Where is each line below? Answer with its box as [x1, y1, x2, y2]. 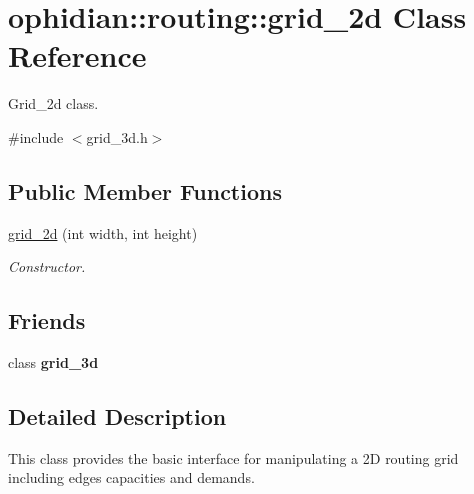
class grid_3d [8, 352, 99, 373]
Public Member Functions [8, 175, 282, 206]
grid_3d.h [86, 126, 148, 147]
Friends [8, 305, 86, 336]
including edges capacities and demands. [8, 467, 255, 488]
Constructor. [8, 256, 86, 277]
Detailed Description [8, 401, 227, 432]
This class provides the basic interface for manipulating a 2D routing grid [8, 447, 459, 468]
